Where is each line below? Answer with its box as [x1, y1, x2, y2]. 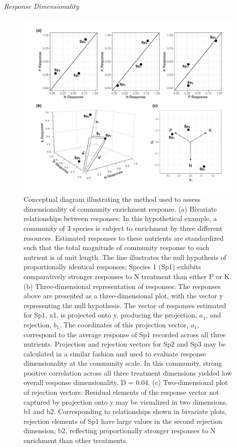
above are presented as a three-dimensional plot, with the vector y [24, 290, 223, 301]
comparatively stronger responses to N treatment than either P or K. [24, 271, 232, 281]
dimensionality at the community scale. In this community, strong [24, 358, 222, 368]
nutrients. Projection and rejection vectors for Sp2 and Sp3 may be [24, 339, 226, 349]
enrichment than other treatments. [24, 435, 128, 446]
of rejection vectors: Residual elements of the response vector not [24, 387, 219, 397]
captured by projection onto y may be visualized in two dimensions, [24, 396, 228, 407]
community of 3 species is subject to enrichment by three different [24, 223, 223, 233]
